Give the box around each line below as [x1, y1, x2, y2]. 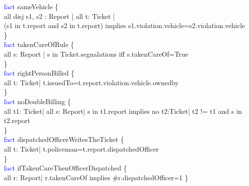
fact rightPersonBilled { [4, 68, 75, 78]
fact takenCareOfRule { [4, 39, 74, 49]
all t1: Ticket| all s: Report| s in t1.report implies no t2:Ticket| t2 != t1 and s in [4, 106, 242, 116]
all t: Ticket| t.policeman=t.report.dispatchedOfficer [4, 143, 159, 154]
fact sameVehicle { [4, 1, 59, 11]
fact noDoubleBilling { [4, 96, 71, 106]
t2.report [4, 115, 31, 125]
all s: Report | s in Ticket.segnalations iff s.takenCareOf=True [4, 48, 188, 59]
